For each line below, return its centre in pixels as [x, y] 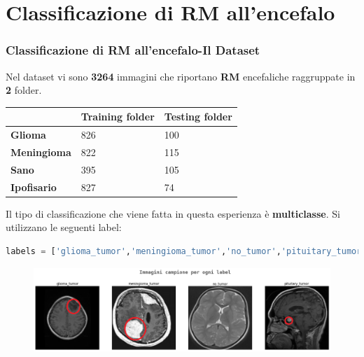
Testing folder [198, 117]
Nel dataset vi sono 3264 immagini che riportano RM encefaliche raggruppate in [181, 76]
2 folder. [24, 90]
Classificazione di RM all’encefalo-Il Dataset [133, 50]
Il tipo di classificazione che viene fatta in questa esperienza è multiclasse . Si [173, 213]
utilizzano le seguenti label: [64, 227]
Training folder [118, 117]
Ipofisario [34, 187]
